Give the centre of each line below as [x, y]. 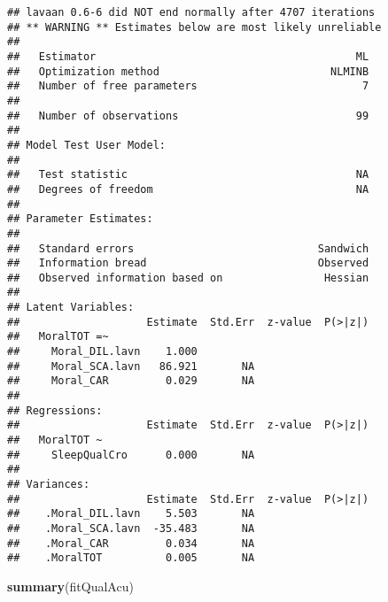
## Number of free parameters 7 [188, 86]
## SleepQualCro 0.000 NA [131, 455]
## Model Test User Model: [86, 145]
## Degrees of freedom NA [188, 189]
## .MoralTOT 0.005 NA [131, 558]
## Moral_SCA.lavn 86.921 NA [131, 366]
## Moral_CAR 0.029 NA [131, 381]
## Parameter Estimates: [80, 219]
